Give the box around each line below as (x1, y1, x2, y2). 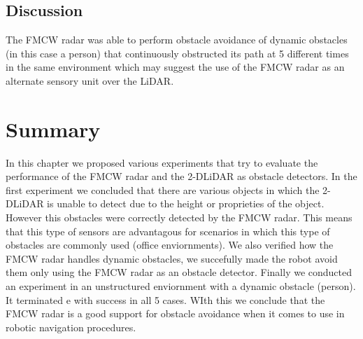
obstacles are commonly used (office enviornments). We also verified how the (6, 237, 334, 252)
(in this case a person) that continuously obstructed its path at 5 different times (6, 46, 349, 60)
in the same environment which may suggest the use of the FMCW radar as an (6, 60, 345, 74)
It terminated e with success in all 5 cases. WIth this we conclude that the (6, 292, 325, 307)
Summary (6, 114, 101, 143)
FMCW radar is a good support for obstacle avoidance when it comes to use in (6, 306, 345, 321)
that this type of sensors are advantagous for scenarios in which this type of (6, 223, 330, 238)
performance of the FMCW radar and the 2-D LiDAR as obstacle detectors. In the (6, 169, 357, 184)
